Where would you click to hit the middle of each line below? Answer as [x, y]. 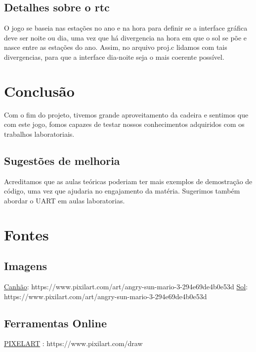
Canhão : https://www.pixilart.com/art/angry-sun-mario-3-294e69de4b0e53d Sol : [126, 287]
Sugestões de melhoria [62, 160]
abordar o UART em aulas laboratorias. [64, 200]
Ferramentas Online [55, 323]
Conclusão [39, 91]
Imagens [26, 266]
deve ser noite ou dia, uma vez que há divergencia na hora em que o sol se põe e [126, 37]
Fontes [26, 234]
